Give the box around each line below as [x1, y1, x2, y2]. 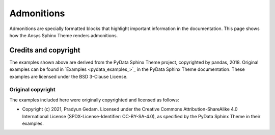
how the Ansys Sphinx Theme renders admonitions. [9, 32, 118, 38]
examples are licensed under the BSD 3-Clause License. [9, 73, 128, 79]
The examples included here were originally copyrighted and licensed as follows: [9, 97, 179, 103]
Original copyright [9, 86, 56, 93]
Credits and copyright [9, 46, 80, 55]
